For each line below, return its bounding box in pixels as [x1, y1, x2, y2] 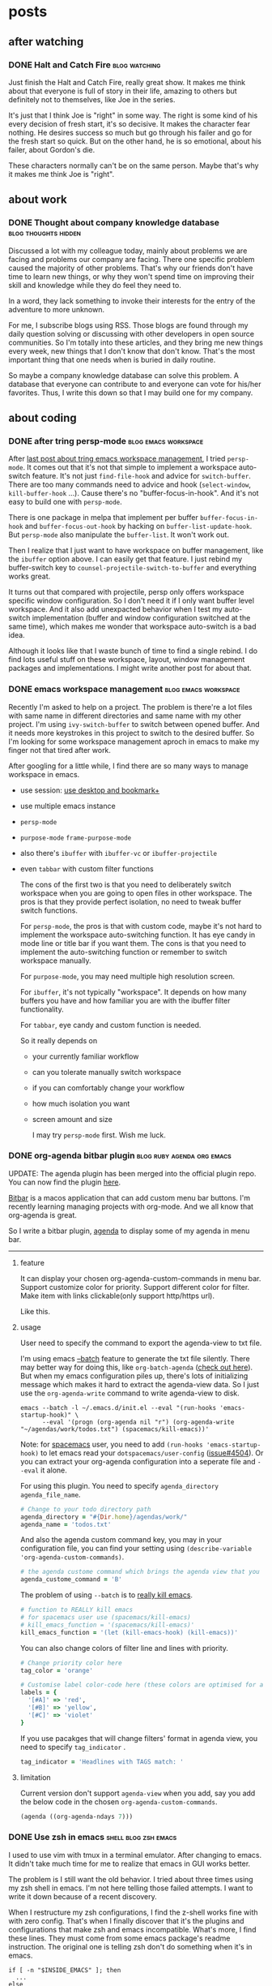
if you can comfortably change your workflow [32, 1082, 185, 1093]
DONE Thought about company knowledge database [8, 217, 220, 229]
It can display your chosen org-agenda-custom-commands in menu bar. [19, 1273, 261, 1283]
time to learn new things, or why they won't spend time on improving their [8, 271, 255, 282]
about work [8, 193, 67, 207]
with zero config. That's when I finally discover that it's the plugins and [8, 1915, 244, 1925]
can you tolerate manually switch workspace [32, 1067, 182, 1077]
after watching [8, 35, 84, 49]
